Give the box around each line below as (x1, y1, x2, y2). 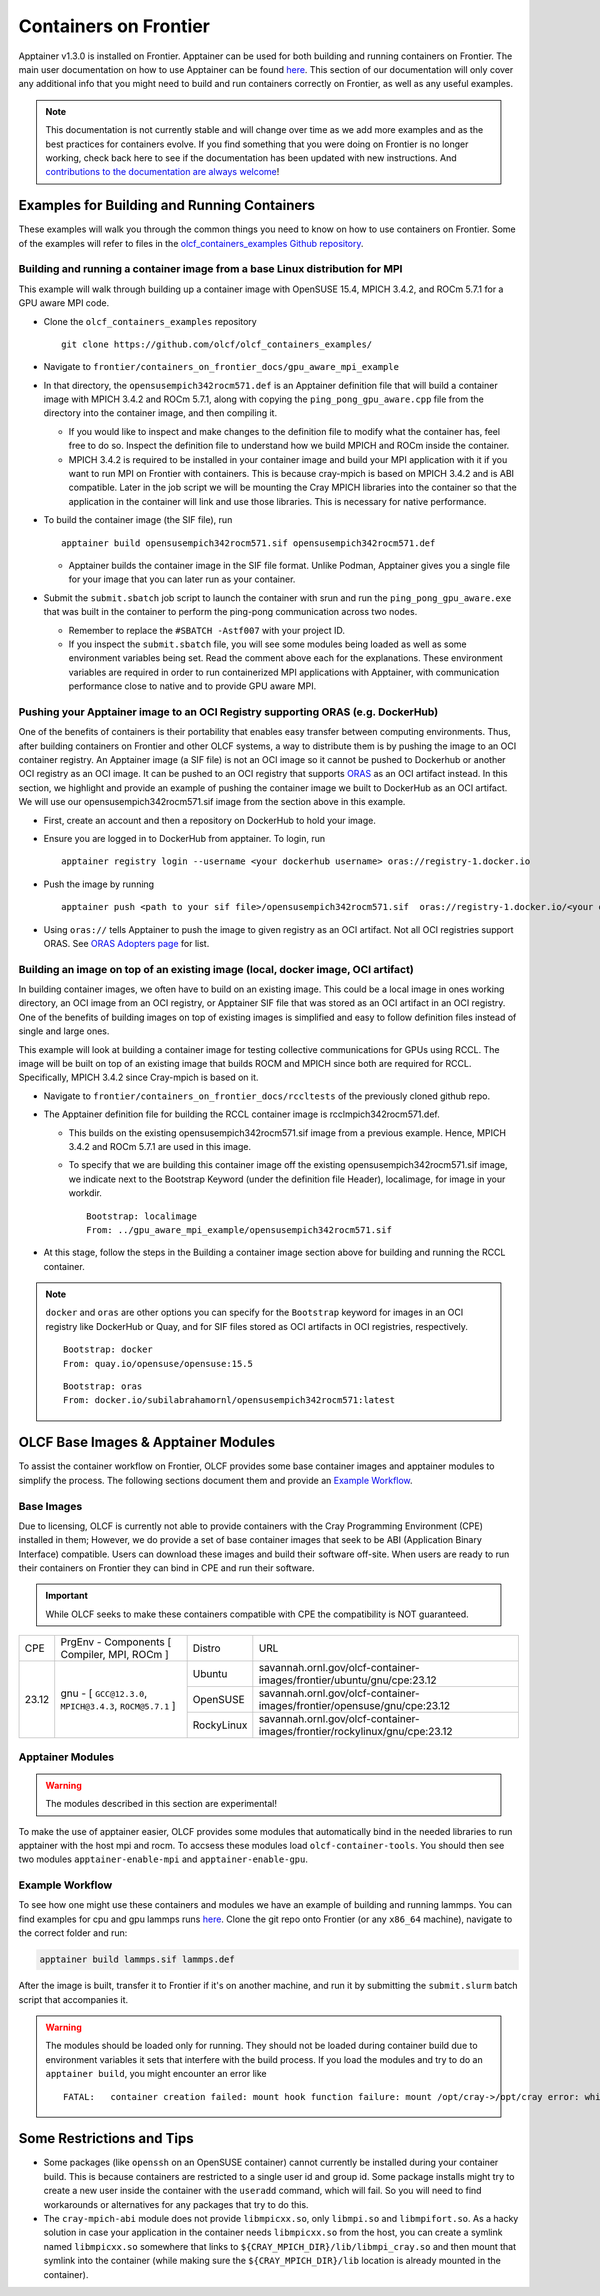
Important (45, 1590, 89, 1602)
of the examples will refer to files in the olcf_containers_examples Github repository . (18, 237, 364, 249)
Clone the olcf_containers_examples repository (43, 315, 257, 327)
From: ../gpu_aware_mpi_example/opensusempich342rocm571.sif (86, 1224, 392, 1235)
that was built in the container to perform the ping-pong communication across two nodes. (43, 606, 418, 618)
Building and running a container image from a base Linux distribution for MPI (18, 262, 403, 276)
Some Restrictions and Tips (18, 2130, 194, 2147)
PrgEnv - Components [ (60, 1635, 172, 1649)
